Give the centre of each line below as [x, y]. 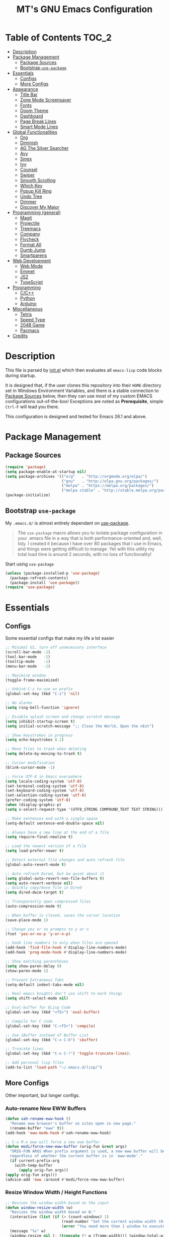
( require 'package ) [26, 467]
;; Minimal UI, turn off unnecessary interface [56, 648]
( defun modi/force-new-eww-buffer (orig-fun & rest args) [66, 1147]
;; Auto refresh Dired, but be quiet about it [55, 874]
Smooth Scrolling [38, 180]
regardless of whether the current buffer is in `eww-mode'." [76, 1156]
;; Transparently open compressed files [48, 902]
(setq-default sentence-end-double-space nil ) [55, 823]
